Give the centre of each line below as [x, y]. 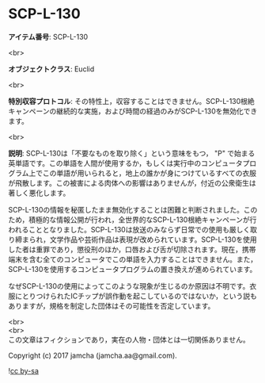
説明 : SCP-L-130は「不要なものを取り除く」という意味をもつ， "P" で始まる [132, 153]
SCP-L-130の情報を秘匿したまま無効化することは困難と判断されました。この [133, 209]
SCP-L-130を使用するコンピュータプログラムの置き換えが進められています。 [132, 269]
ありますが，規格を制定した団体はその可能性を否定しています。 [112, 305]
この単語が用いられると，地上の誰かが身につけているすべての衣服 [150, 173]
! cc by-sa [24, 370]
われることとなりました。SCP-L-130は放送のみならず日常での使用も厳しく [129, 229]
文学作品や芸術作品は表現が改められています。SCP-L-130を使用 [153, 239]
